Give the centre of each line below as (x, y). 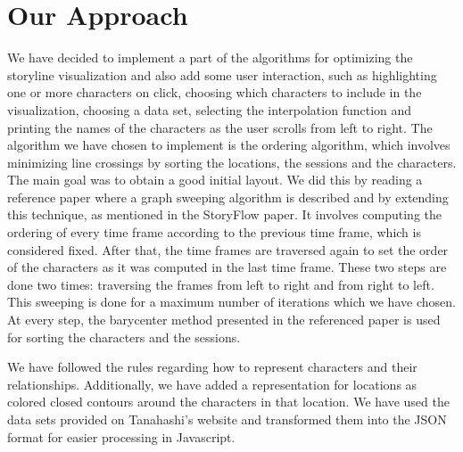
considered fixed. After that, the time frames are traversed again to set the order (228, 249)
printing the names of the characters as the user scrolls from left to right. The (220, 127)
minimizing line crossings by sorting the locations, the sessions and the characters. (232, 162)
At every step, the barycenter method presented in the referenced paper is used (224, 320)
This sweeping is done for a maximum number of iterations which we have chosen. (231, 302)
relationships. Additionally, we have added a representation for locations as (212, 384)
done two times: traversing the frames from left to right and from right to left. (221, 284)
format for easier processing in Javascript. (121, 436)
